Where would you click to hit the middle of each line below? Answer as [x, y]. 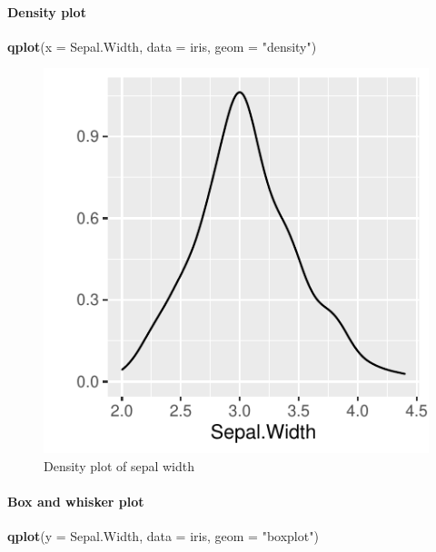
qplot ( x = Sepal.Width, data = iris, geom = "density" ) [162, 46]
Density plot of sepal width [119, 465]
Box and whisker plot [76, 502]
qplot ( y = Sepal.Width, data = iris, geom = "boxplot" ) [163, 536]
